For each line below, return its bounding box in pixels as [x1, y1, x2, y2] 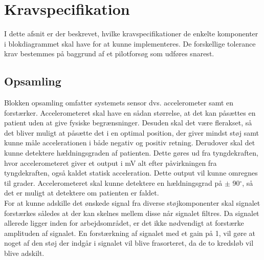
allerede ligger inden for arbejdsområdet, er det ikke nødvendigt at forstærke [4, 218, 244, 228]
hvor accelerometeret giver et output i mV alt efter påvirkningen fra [4, 157, 217, 168]
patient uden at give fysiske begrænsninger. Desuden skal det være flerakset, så [4, 117, 252, 128]
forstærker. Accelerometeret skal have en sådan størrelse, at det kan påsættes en [4, 107, 256, 118]
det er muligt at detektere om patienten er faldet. [4, 187, 159, 198]
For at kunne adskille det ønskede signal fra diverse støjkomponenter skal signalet [4, 198, 260, 208]
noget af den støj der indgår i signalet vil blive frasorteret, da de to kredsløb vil [4, 237, 254, 248]
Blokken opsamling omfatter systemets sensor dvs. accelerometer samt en [4, 97, 234, 108]
